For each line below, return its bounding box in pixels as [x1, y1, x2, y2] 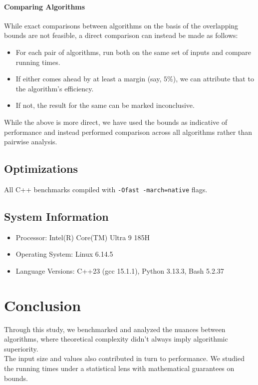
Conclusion [4, 295, 81, 315]
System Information [4, 208, 109, 224]
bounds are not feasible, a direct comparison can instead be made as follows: [4, 30, 238, 40]
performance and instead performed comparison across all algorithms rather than [4, 126, 252, 137]
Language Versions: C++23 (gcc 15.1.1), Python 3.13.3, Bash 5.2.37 [15, 265, 224, 276]
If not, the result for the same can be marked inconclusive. [15, 100, 195, 110]
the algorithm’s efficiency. [15, 83, 94, 93]
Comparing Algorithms [4, 1, 85, 11]
